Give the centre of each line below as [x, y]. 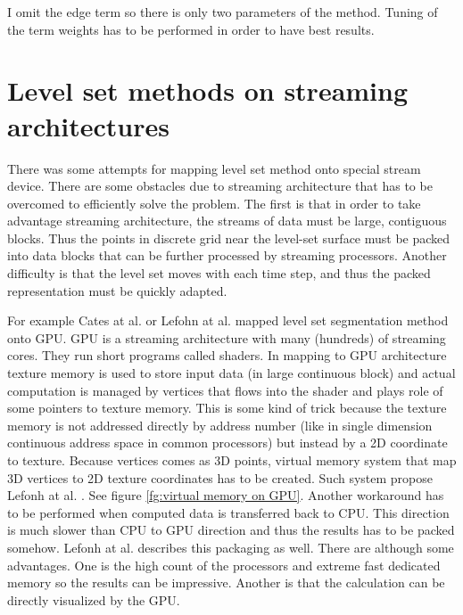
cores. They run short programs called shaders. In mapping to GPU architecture [227, 355]
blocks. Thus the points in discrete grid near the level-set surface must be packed [229, 238]
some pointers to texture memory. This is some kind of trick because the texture [227, 408]
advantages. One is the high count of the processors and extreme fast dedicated [224, 565]
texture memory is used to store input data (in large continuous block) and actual [231, 373]
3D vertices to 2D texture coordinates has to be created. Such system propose [220, 477]
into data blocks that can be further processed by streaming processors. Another [227, 255]
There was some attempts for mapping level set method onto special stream [214, 168]
